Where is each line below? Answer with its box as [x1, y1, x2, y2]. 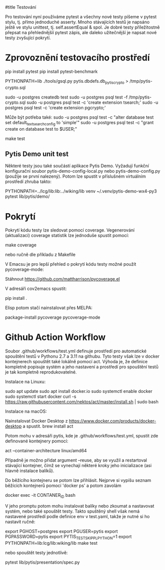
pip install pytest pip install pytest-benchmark [5, 68, 98, 74]
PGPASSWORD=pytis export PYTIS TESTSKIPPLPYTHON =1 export [5, 534, 132, 541]
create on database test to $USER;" [5, 126, 77, 132]
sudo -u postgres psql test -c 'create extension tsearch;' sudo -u [27, 99, 159, 105]
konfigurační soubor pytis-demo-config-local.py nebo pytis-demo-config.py [5, 168, 161, 174]
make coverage [5, 242, 37, 248]
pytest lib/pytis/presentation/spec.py [5, 559, 80, 565]
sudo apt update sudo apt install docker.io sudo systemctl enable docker [5, 388, 153, 394]
